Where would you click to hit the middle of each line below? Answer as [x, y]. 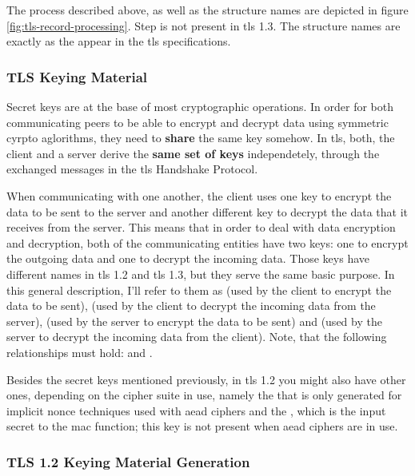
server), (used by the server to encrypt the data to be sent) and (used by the [194, 321]
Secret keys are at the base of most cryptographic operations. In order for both [200, 106]
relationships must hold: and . [80, 352]
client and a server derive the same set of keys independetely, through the [193, 153]
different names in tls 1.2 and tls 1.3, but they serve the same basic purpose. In [201, 274]
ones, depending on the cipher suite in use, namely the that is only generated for [204, 395]
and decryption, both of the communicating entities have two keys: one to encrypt [207, 242]
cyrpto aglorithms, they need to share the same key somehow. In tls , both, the [201, 138]
